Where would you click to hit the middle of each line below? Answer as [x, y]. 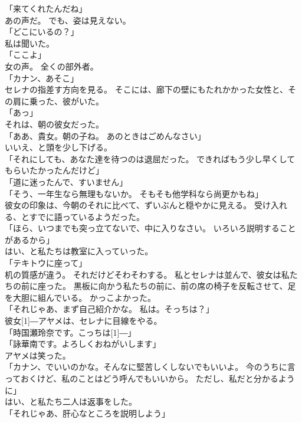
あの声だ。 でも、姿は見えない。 [68, 20]
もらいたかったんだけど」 [54, 170]
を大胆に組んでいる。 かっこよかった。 [80, 297]
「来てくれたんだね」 [46, 8]
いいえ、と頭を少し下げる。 [58, 147]
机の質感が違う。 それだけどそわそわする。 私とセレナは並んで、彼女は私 [147, 274]
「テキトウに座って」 [46, 263]
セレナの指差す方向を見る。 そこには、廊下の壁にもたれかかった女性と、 [147, 89]
